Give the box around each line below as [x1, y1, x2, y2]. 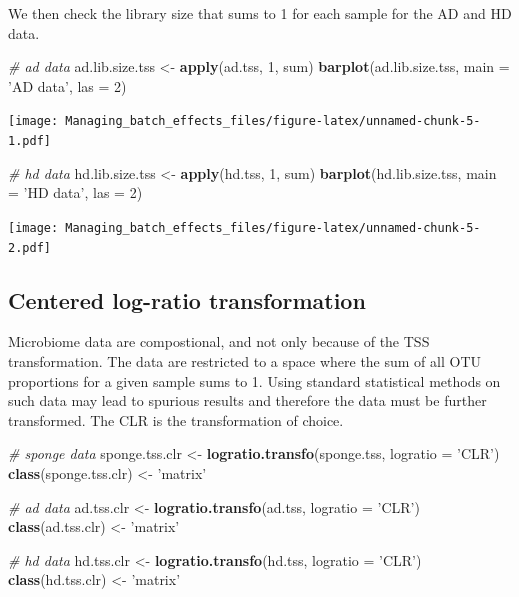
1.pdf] [8, 134, 51, 149]
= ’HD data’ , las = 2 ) [8, 182, 143, 203]
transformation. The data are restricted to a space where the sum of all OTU [8, 350, 482, 371]
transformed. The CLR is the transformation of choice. [8, 409, 344, 430]
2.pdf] [8, 240, 51, 255]
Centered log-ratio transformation [8, 284, 366, 315]
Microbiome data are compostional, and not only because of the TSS [8, 331, 430, 352]
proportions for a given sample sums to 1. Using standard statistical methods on [8, 370, 501, 391]
